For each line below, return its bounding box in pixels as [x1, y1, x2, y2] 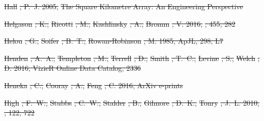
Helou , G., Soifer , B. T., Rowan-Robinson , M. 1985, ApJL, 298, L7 [4, 35, 223, 46]
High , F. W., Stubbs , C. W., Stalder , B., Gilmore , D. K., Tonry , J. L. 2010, [4, 97, 260, 108]
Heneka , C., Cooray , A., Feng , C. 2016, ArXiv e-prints [4, 79, 183, 90]
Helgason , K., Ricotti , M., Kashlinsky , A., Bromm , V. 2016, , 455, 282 [4, 18, 236, 29]
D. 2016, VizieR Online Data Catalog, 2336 [4, 63, 141, 73]
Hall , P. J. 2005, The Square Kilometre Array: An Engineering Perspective [4, 1, 243, 11]
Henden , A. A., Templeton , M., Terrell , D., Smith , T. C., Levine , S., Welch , [4, 52, 260, 63]
